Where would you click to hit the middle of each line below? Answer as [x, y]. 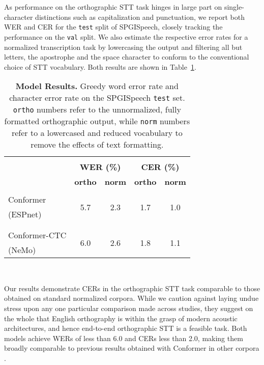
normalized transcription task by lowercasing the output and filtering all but [123, 47]
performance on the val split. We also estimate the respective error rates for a [126, 36]
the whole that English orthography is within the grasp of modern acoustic [121, 318]
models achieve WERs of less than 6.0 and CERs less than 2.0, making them [124, 338]
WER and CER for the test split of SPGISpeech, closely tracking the [113, 27]
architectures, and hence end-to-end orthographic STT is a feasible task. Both [126, 328]
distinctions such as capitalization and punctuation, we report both [140, 17]
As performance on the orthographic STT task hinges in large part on [113, 7]
